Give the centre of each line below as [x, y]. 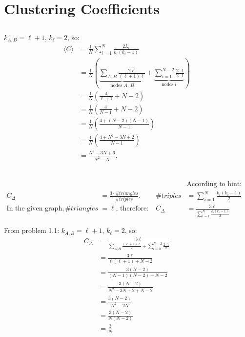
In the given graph [34, 209]
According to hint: [214, 184]
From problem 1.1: [32, 230]
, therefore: [132, 209]
